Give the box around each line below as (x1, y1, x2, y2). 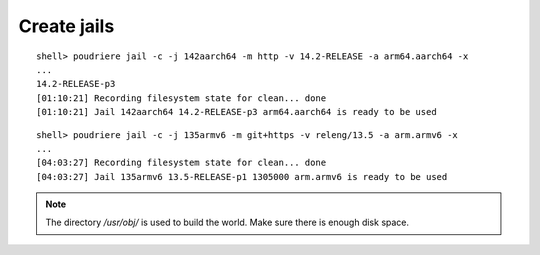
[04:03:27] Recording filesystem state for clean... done (36, 157, 327, 169)
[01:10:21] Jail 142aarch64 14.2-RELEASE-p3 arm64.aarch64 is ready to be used (36, 106, 437, 118)
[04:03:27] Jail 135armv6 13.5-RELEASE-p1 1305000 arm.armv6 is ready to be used (36, 171, 448, 182)
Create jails (18, 15, 115, 37)
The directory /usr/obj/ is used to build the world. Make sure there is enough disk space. (45, 216, 410, 229)
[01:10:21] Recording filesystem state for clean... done (36, 92, 327, 104)
